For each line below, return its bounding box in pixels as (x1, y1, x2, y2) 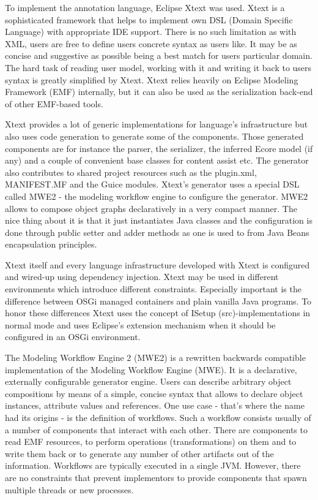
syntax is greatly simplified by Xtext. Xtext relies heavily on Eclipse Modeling (5, 73, 298, 86)
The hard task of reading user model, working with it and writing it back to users (5, 61, 312, 74)
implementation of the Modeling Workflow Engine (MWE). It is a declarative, (5, 363, 297, 376)
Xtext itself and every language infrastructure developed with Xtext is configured (5, 258, 310, 271)
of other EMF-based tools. (5, 97, 103, 110)
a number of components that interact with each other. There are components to (5, 423, 308, 436)
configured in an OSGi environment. (5, 330, 141, 343)
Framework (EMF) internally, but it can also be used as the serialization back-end (5, 85, 313, 98)
